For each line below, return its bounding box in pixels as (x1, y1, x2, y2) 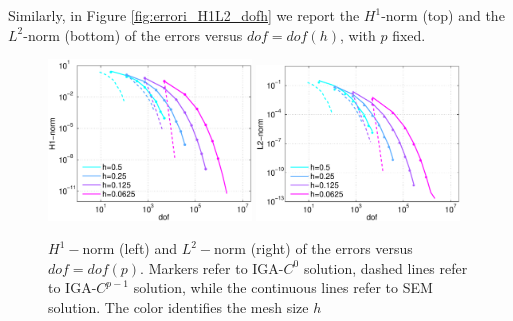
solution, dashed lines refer (303, 257, 468, 278)
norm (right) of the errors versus (214, 238, 413, 259)
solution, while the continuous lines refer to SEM (133, 277, 433, 298)
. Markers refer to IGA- (140, 257, 284, 278)
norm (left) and (82, 238, 178, 259)
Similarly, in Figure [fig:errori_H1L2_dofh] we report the (8, 5, 360, 25)
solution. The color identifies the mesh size (48, 296, 309, 317)
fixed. (392, 24, 426, 45)
